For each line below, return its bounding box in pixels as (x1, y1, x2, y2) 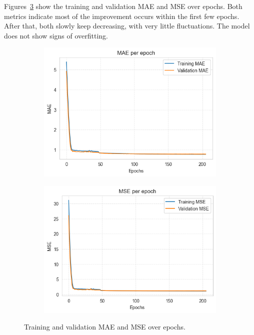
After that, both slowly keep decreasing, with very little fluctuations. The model (4, 20, 250, 31)
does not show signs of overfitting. (4, 30, 108, 40)
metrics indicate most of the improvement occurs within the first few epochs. (4, 10, 239, 21)
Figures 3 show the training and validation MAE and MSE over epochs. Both (4, 1, 242, 11)
